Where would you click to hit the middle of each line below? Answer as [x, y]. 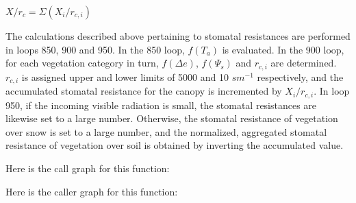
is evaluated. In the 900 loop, [283, 49]
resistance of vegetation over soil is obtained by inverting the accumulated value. [175, 145]
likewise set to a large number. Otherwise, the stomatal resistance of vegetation [172, 118]
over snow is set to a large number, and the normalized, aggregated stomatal [166, 131]
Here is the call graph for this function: [88, 168]
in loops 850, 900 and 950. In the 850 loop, [95, 49]
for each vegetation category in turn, [82, 63]
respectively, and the [300, 76]
